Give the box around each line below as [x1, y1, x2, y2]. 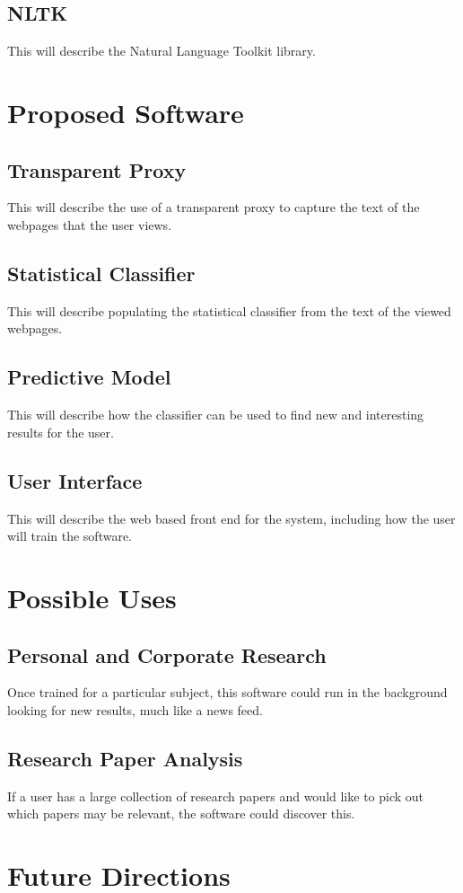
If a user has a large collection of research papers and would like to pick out [7, 786, 424, 805]
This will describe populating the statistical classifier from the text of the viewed [7, 301, 451, 320]
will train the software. [7, 526, 132, 545]
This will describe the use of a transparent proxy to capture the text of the [7, 198, 420, 217]
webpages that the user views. [7, 215, 172, 234]
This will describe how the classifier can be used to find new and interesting [7, 405, 424, 424]
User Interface [7, 466, 143, 494]
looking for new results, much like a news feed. [7, 700, 263, 719]
